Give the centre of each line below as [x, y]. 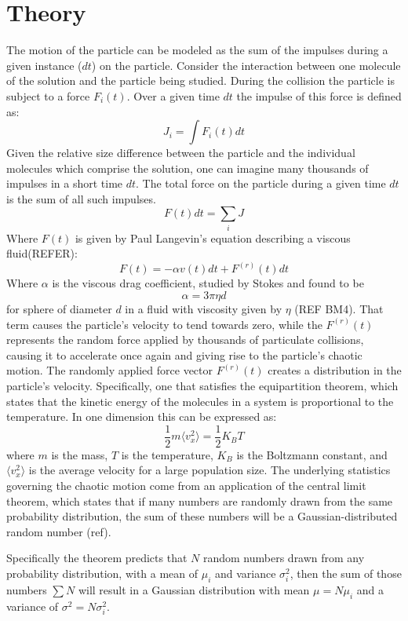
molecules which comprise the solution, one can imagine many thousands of [188, 168]
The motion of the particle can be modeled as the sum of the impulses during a [197, 50]
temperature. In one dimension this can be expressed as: [142, 416]
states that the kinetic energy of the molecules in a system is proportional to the [200, 401]
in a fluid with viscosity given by [204, 309]
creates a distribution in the [335, 370]
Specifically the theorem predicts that [97, 558]
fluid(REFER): [42, 253]
